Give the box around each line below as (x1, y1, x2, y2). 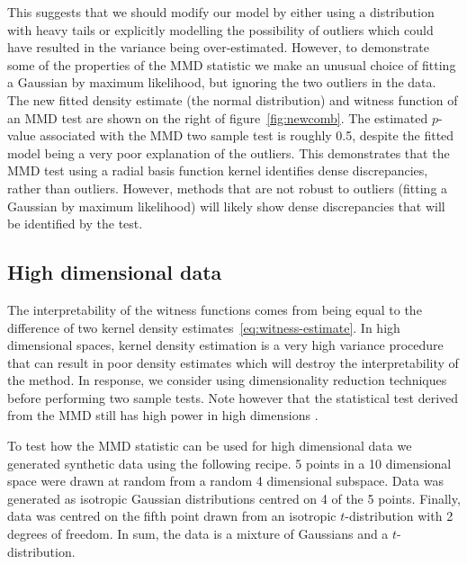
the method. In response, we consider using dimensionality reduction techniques (7, 371, 447, 389)
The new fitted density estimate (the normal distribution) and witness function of (7, 90, 458, 109)
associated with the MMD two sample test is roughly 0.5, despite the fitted (40, 126, 454, 145)
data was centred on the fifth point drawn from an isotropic (7, 506, 337, 525)
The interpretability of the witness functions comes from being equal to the (7, 300, 422, 318)
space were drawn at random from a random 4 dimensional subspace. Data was (7, 471, 444, 490)
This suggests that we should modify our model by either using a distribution (7, 3, 435, 21)
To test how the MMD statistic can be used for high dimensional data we (7, 436, 412, 455)
